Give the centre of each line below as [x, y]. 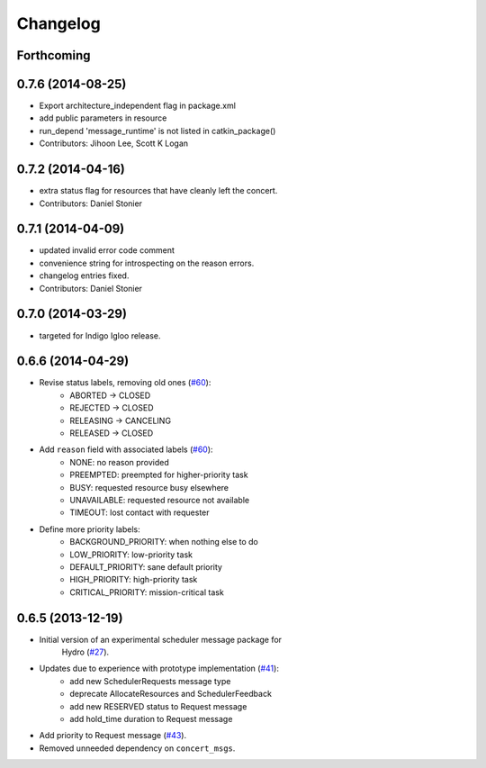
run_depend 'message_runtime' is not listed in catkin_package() [157, 131]
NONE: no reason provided [120, 462]
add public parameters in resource [103, 118]
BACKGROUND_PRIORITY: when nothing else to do [164, 542]
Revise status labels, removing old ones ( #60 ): [125, 383]
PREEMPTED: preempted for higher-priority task [159, 475]
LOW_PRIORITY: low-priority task [131, 555]
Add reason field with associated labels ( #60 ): [126, 449]
